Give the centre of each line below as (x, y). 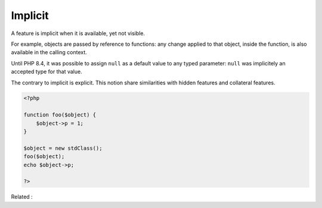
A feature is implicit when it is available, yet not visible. (78, 33)
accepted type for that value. (47, 72)
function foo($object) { (60, 115)
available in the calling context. (49, 52)
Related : (22, 197)
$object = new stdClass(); (63, 148)
